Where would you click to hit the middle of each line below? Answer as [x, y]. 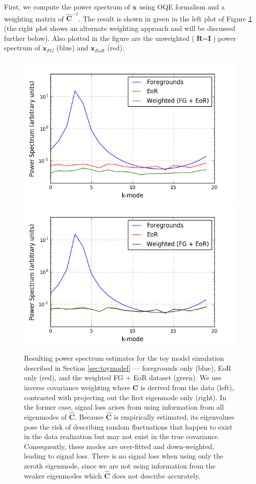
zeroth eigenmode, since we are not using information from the [120, 465]
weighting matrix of [34, 18]
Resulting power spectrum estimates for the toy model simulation [124, 358]
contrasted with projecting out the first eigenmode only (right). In [125, 397]
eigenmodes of [45, 416]
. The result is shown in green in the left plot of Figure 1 [165, 18]
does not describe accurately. [156, 475]
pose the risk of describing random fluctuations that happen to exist [128, 426]
